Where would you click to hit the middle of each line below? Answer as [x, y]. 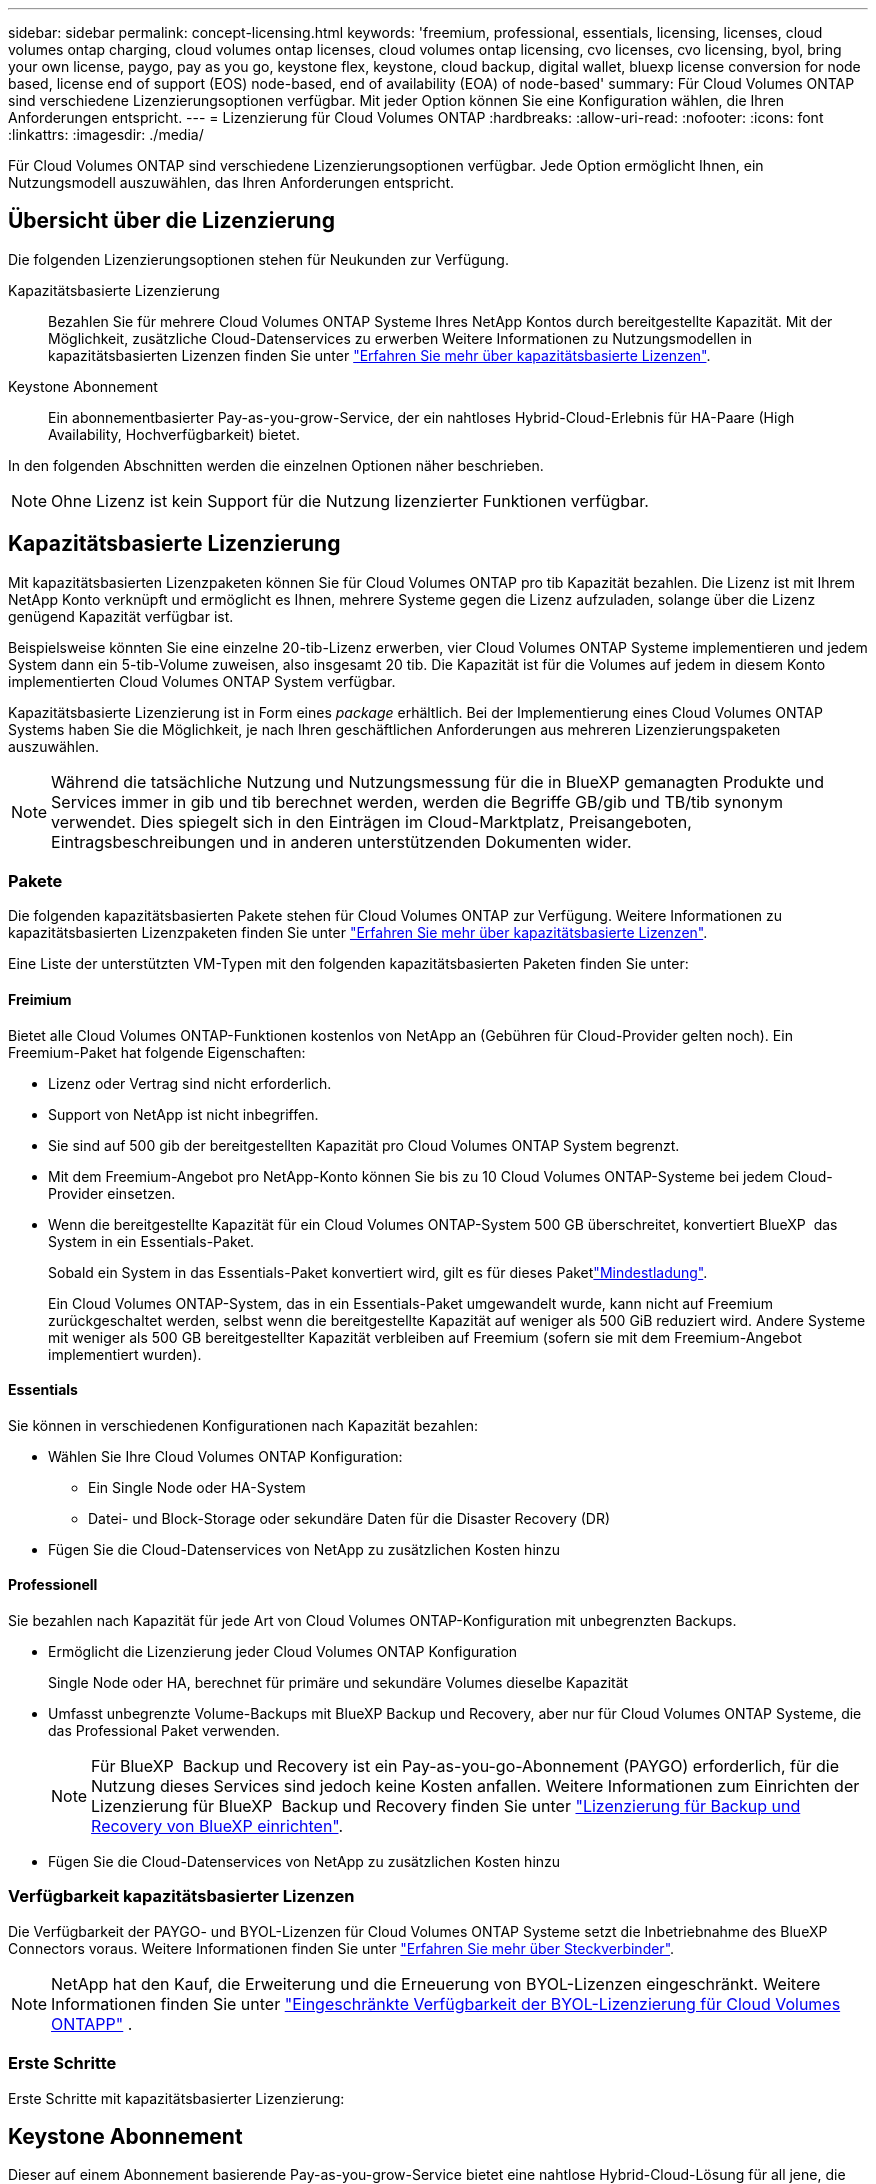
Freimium [40, 1000]
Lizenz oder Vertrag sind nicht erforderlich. [190, 1083]
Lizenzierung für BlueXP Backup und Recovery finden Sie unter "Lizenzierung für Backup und [446, 1806]
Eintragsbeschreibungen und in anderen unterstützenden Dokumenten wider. [341, 841]
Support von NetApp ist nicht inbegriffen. [183, 1114]
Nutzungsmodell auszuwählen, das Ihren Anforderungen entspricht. [231, 182]
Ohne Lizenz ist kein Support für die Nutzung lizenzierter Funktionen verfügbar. [350, 500]
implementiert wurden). [125, 1354]
